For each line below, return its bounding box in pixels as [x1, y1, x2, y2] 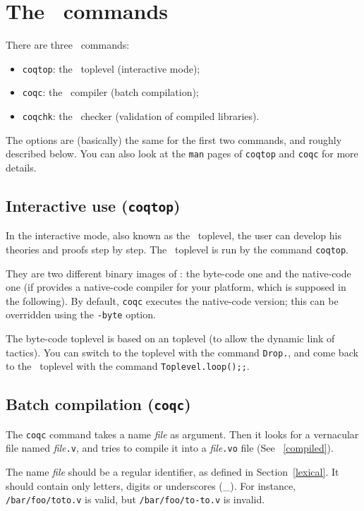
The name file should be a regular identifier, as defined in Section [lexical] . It [6, 464, 339, 479]
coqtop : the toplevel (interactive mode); [22, 61, 200, 76]
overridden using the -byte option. [6, 307, 156, 322]
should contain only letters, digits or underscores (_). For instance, [6, 478, 296, 493]
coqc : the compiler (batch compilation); [22, 85, 199, 100]
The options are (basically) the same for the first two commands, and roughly [6, 132, 342, 147]
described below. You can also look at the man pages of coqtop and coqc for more [6, 146, 358, 161]
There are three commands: [6, 37, 130, 52]
